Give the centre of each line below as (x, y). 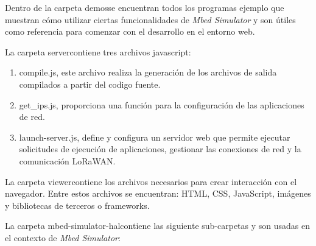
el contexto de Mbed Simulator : (63, 237)
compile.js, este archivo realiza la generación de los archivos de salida (148, 72)
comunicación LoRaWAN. (67, 160)
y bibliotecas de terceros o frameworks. (77, 205)
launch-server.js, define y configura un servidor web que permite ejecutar (155, 137)
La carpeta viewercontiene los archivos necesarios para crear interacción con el (151, 181)
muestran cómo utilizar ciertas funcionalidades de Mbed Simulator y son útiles (150, 19)
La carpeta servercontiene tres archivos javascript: (98, 51)
